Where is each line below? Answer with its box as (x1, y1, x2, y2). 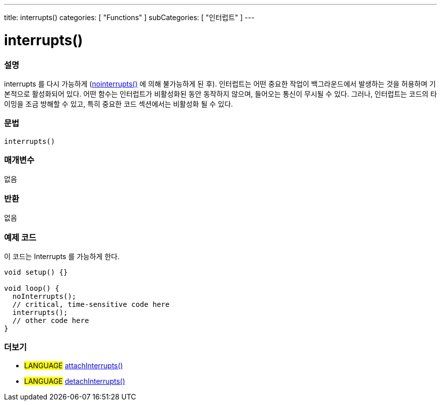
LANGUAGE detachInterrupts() (24, 376, 125, 385)
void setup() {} (4, 268, 68, 276)
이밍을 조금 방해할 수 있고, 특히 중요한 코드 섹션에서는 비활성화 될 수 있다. (4, 99, 233, 108)
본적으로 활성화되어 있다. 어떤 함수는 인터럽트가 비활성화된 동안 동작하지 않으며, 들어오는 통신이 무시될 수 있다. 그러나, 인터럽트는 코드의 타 (4, 89, 437, 98)
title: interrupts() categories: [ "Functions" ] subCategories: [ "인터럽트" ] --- (4, 13, 255, 22)
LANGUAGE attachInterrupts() (24, 361, 123, 370)
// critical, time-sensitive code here (12, 300, 170, 308)
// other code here (12, 316, 89, 325)
